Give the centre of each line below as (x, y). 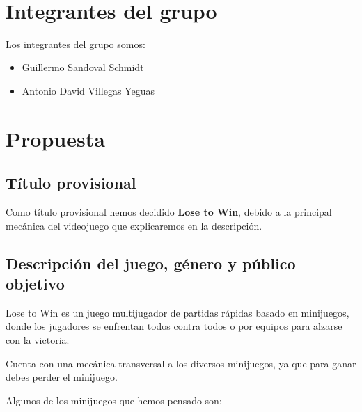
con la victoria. (38, 340)
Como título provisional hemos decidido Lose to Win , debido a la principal (169, 212)
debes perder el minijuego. (62, 377)
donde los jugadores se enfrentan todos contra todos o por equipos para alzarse (174, 326)
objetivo (35, 284)
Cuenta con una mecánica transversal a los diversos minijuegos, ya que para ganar (181, 363)
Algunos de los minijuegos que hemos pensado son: (114, 400)
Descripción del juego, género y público (151, 263)
